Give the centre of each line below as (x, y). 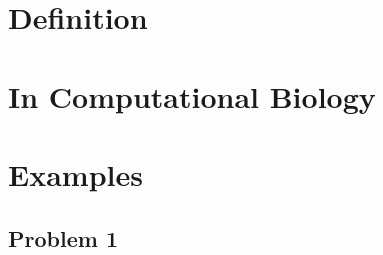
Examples (75, 173)
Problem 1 (63, 237)
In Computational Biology (192, 95)
